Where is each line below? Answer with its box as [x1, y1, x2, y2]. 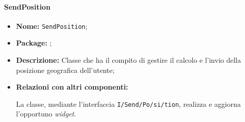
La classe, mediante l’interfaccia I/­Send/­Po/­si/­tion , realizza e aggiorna [16, 98, 241, 109]
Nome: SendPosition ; [16, 20, 88, 31]
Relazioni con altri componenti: [16, 82, 128, 92]
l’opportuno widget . [16, 108, 76, 119]
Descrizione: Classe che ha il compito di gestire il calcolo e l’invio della [16, 55, 241, 65]
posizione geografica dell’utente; [16, 64, 115, 75]
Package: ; [16, 37, 52, 48]
